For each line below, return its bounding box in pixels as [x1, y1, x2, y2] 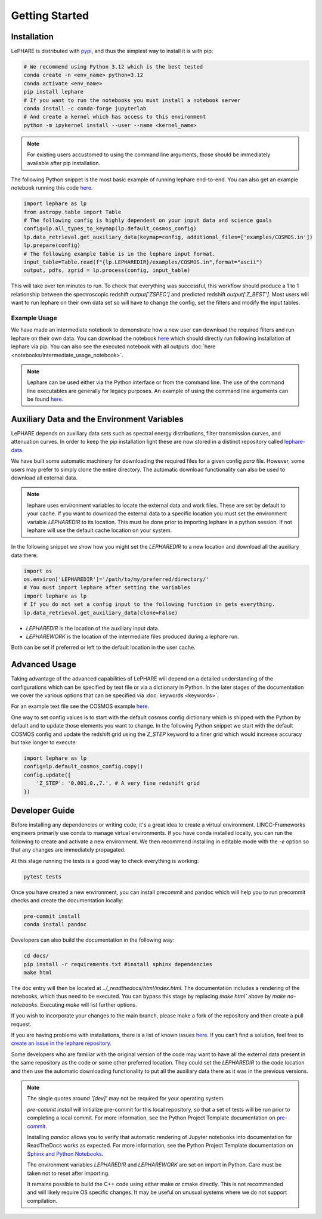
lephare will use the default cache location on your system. [27, 527, 172, 534]
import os [23, 567, 52, 574]
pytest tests [23, 873, 62, 880]
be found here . [27, 395, 64, 403]
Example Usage [11, 314, 57, 322]
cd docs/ [23, 952, 49, 960]
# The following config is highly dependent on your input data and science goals [23, 217, 273, 224]
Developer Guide [11, 805, 75, 815]
